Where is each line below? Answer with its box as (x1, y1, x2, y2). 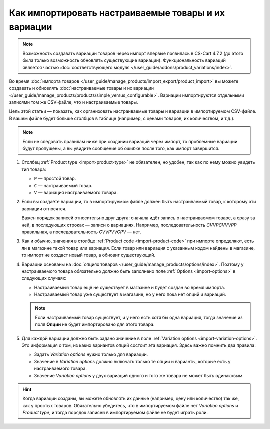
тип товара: (21, 166, 47, 172)
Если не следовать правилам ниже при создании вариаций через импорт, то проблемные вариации (22, 138, 238, 144)
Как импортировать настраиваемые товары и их (9, 7, 225, 18)
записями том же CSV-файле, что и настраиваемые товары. (9, 99, 138, 105)
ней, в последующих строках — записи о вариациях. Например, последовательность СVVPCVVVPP (21, 222, 237, 228)
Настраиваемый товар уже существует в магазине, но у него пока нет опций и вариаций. (34, 291, 227, 297)
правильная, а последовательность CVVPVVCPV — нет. (21, 229, 141, 235)
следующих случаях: (21, 275, 67, 281)
